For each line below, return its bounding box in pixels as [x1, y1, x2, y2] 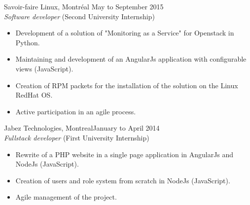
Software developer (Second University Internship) [4, 11, 155, 21]
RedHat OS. [15, 90, 53, 100]
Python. [15, 37, 40, 47]
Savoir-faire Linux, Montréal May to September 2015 [4, 1, 164, 11]
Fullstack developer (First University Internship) [4, 132, 149, 142]
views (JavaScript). [15, 63, 73, 73]
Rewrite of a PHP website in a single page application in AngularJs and [15, 149, 234, 159]
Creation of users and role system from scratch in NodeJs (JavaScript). [15, 175, 230, 185]
